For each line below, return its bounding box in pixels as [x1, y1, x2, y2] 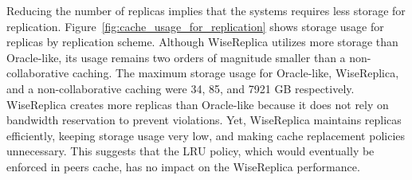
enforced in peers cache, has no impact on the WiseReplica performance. [6, 158, 360, 174]
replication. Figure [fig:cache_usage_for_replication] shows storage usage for [6, 18, 384, 34]
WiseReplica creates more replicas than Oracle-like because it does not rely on [6, 96, 389, 112]
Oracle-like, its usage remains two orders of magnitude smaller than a [6, 49, 346, 65]
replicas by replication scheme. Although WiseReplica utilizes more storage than [6, 33, 398, 50]
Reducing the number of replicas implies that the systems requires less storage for [6, 2, 406, 18]
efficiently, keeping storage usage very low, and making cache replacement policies [6, 127, 406, 143]
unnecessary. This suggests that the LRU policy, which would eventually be [6, 143, 375, 159]
